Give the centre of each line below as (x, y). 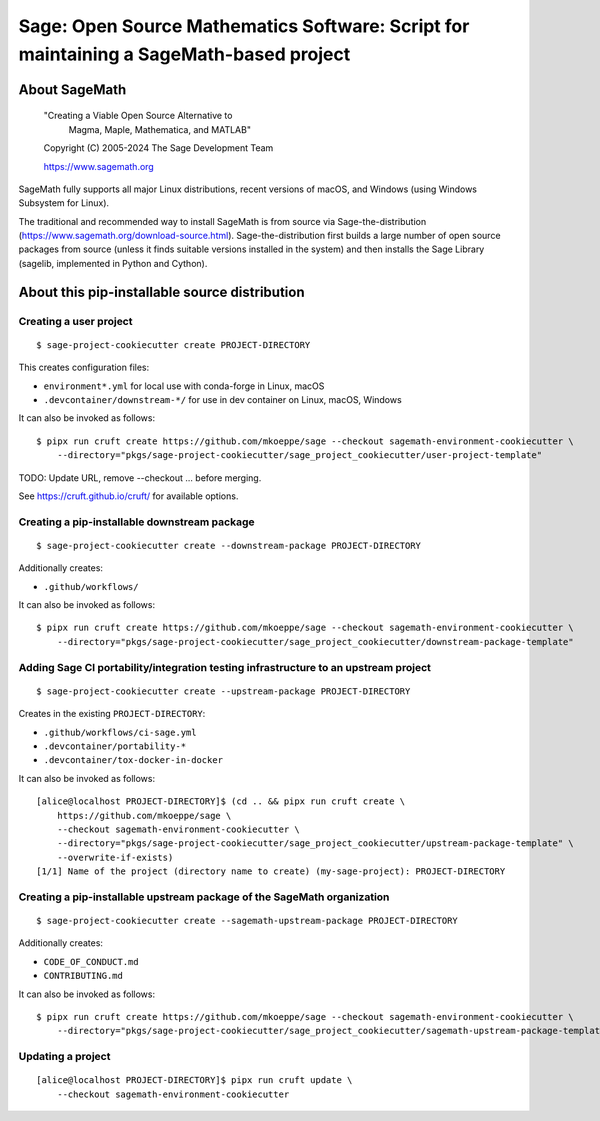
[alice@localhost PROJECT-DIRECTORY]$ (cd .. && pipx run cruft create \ (221, 801)
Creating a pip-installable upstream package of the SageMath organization (204, 897)
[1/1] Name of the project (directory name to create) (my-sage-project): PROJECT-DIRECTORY (271, 871)
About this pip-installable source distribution (161, 291)
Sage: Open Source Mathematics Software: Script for (244, 26)
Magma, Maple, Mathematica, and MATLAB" (160, 129)
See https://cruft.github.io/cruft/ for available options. (128, 496)
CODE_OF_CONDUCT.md (91, 961)
